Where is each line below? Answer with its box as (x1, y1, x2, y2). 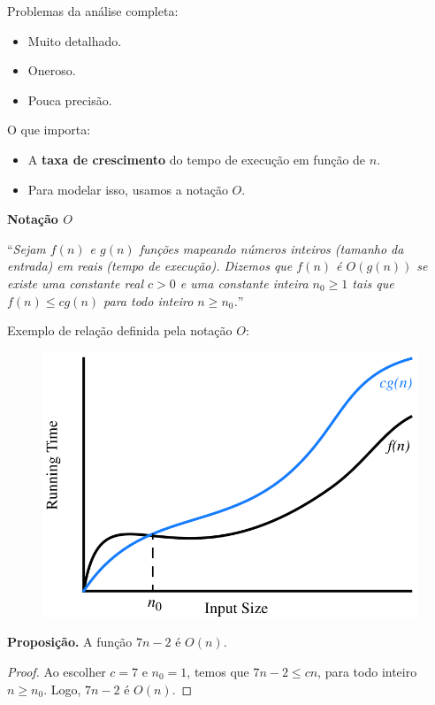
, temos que (187, 662, 249, 680)
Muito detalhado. (27, 31, 122, 50)
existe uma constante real (7, 273, 144, 292)
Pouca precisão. (27, 90, 112, 109)
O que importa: (7, 120, 91, 139)
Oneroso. (27, 61, 76, 80)
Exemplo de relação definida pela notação (7, 321, 233, 340)
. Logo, (43, 679, 81, 698)
